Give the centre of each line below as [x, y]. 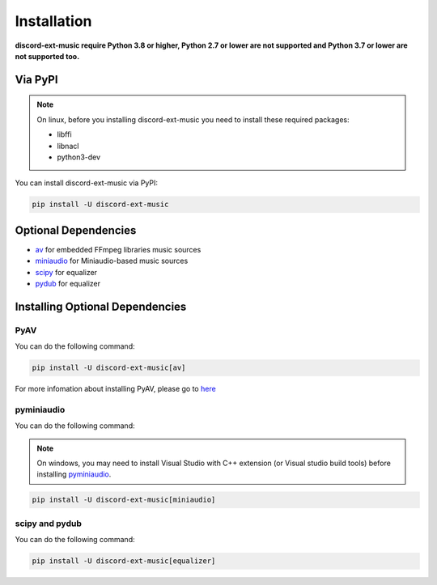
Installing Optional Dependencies [101, 306]
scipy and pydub [49, 524]
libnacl [68, 146]
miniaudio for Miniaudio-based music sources [112, 261]
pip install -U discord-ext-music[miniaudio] [124, 500]
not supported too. [47, 56]
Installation [53, 21]
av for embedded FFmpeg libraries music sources [118, 249]
